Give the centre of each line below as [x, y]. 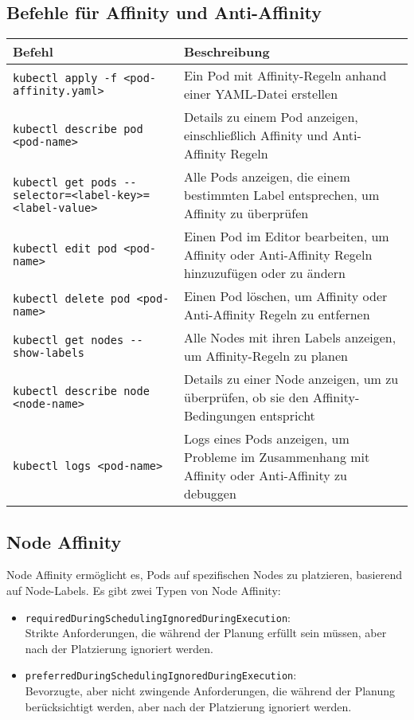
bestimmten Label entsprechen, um [282, 195]
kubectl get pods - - [75, 182]
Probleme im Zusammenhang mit [277, 457]
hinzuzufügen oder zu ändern [265, 273]
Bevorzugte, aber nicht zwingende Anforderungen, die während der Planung [210, 691]
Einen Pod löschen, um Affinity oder [286, 296]
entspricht [287, 416]
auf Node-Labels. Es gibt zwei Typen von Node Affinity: [144, 590]
